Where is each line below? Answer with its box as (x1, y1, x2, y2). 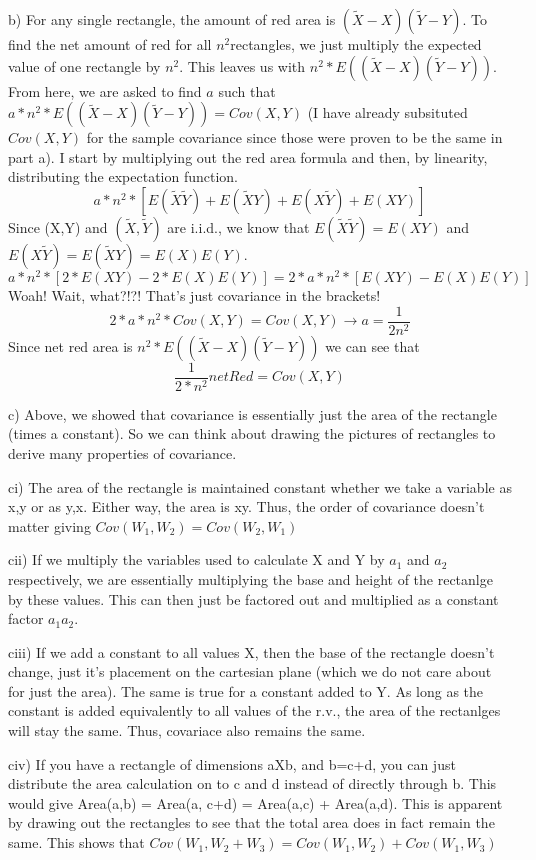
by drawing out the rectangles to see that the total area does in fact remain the (8, 812, 495, 833)
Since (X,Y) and (8, 216, 108, 237)
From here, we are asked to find (8, 80, 202, 101)
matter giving (8, 515, 91, 536)
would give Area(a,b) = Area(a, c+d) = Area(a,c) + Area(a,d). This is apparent (8, 792, 503, 813)
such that (218, 80, 276, 101)
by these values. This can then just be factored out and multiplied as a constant (8, 588, 499, 609)
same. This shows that (8, 832, 145, 853)
